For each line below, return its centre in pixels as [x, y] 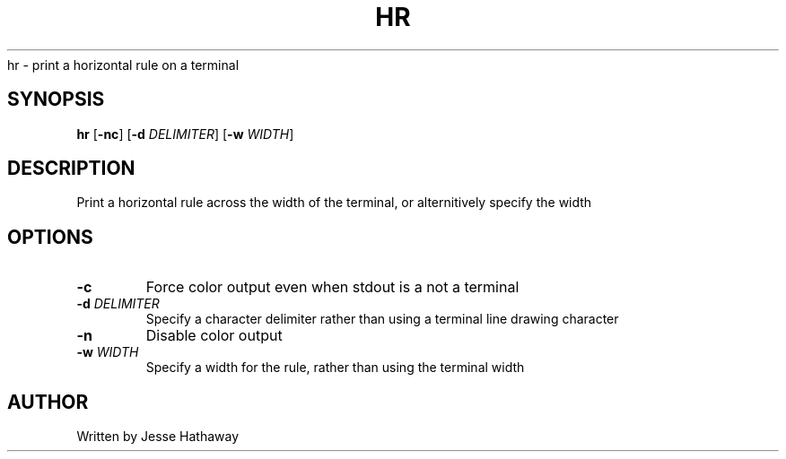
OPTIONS [50, 237]
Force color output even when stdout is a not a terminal [332, 287]
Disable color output [214, 336]
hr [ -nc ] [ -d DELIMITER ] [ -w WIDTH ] [185, 134]
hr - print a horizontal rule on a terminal [123, 65]
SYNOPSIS [56, 100]
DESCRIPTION [71, 169]
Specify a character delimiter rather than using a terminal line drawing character [382, 319]
